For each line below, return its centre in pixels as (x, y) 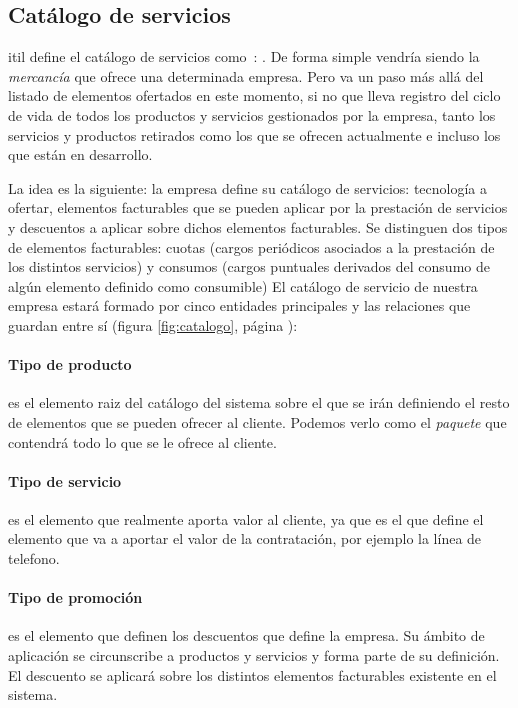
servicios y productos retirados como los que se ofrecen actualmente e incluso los (254, 134)
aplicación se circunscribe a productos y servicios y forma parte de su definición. (254, 655)
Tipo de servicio (65, 480)
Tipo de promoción (75, 597)
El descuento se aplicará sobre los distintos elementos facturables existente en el (252, 674)
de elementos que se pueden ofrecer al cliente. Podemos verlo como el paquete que (257, 421)
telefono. (34, 558)
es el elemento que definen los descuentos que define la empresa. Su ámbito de (246, 635)
